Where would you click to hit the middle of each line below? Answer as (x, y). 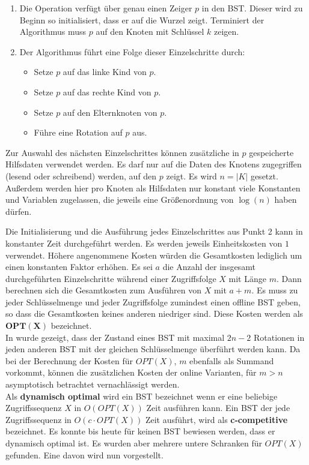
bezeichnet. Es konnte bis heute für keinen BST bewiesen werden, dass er (140, 431)
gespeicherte (271, 152)
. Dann (289, 278)
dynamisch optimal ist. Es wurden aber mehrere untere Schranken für (134, 443)
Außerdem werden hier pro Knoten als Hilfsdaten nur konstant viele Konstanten (153, 187)
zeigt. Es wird (191, 175)
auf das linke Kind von (105, 72)
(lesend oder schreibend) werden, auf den (81, 175)
